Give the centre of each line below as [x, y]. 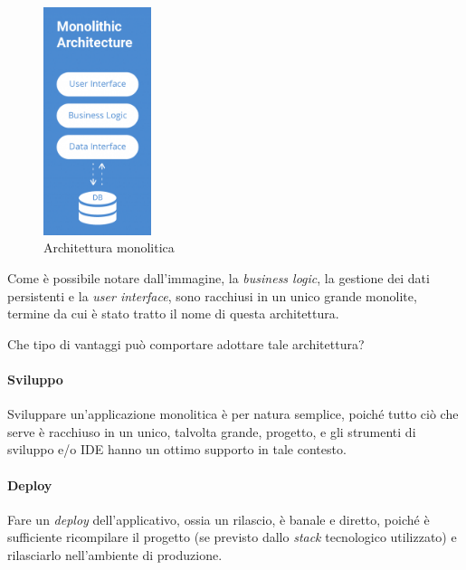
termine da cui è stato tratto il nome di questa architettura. [173, 313]
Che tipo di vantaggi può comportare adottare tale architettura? [186, 343]
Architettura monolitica [109, 247]
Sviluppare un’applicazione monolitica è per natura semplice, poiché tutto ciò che [233, 414]
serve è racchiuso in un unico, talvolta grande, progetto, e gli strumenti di [212, 431]
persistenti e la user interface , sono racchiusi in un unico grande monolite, [212, 295]
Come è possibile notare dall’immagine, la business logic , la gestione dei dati [219, 278]
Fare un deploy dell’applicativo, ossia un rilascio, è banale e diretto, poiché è [219, 519]
